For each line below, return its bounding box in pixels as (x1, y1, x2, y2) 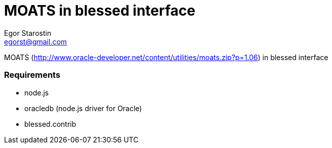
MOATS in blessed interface (4, 2, 195, 19)
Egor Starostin (4, 28, 52, 37)
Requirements (4, 70, 61, 80)
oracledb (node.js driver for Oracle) (24, 104, 142, 113)
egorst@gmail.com (4, 37, 67, 46)
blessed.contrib (24, 119, 76, 128)
